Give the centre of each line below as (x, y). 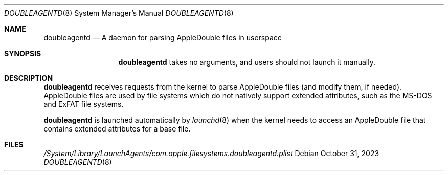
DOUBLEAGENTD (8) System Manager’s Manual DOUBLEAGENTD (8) (119, 13)
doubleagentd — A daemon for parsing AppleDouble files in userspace (163, 38)
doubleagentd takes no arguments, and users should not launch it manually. (247, 62)
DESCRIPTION (29, 78)
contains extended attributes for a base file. (117, 129)
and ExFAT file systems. (84, 104)
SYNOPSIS (23, 53)
